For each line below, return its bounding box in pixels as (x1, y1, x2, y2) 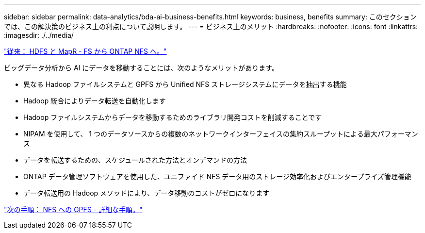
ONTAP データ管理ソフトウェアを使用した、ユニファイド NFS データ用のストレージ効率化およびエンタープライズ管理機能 (23, 172, 411, 181)
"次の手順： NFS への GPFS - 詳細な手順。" (4, 205, 143, 214)
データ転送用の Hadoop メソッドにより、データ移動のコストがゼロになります (23, 189, 270, 197)
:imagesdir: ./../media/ (4, 31, 74, 39)
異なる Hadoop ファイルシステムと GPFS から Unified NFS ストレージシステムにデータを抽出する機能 (23, 80, 347, 88)
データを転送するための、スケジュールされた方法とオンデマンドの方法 (23, 156, 247, 164)
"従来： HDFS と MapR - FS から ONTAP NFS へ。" (4, 47, 167, 55)
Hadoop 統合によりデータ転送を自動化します (23, 97, 166, 105)
